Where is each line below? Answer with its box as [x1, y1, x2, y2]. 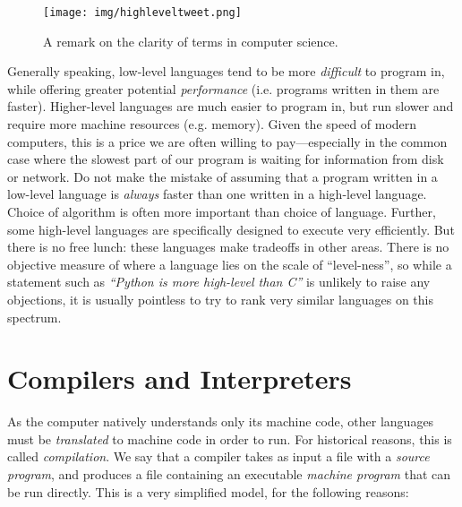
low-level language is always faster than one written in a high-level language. [7, 185, 427, 203]
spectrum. [7, 307, 62, 326]
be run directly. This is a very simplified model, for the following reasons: [7, 482, 409, 501]
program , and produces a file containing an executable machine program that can [7, 465, 451, 484]
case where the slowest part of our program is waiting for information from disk [7, 150, 444, 168]
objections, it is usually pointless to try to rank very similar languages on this [7, 289, 434, 308]
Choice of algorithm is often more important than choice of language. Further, [7, 202, 436, 220]
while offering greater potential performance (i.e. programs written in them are [7, 79, 440, 98]
